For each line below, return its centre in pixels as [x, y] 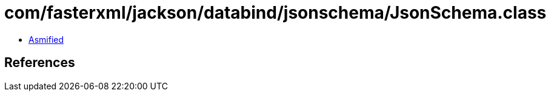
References [40, 63]
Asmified [46, 39]
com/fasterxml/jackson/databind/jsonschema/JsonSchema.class [275, 13]
